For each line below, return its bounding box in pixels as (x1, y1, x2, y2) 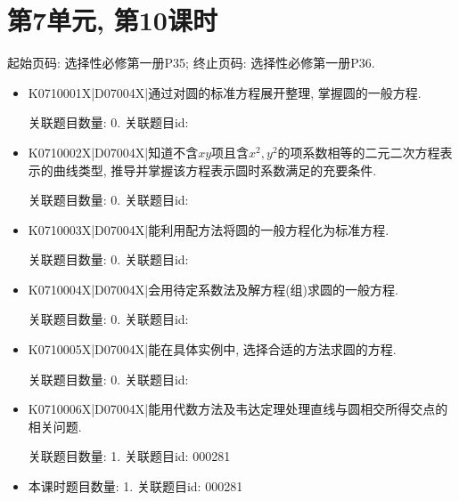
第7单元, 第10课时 (7, 2, 217, 38)
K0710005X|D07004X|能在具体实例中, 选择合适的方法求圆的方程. (28, 340, 397, 359)
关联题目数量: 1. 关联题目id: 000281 (28, 447, 231, 465)
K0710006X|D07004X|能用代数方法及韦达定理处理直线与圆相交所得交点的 (28, 400, 448, 418)
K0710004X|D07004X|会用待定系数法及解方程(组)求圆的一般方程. (28, 279, 398, 298)
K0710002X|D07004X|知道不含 (28, 142, 199, 161)
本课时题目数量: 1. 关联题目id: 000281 (28, 477, 243, 496)
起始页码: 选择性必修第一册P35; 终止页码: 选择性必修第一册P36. (7, 53, 375, 72)
